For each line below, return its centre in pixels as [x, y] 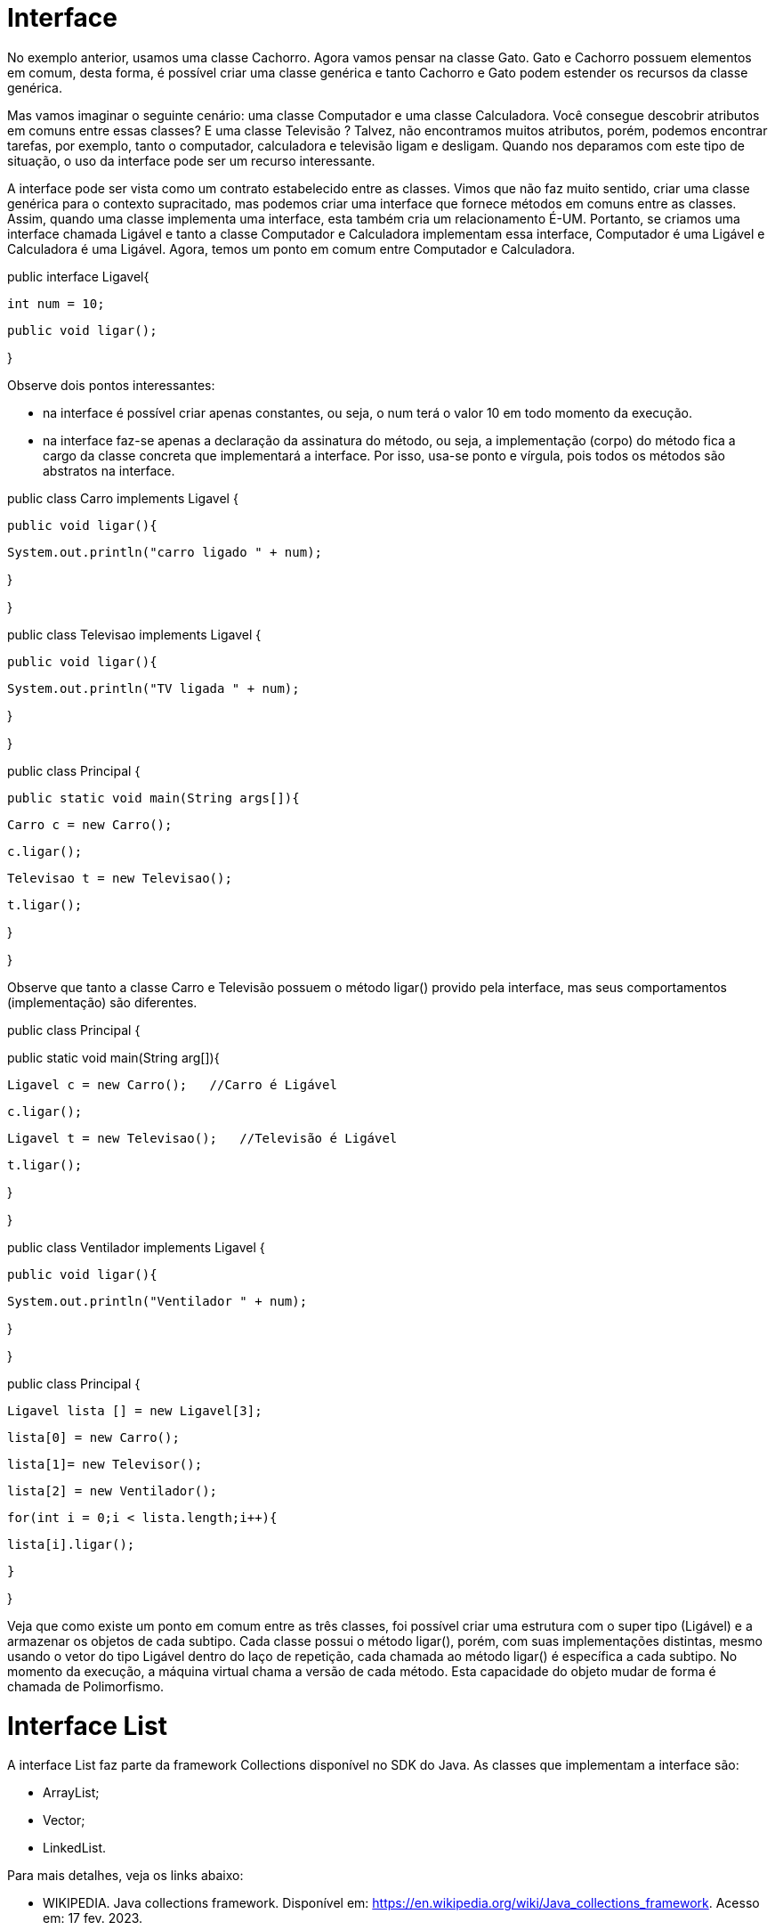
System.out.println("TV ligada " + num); [153, 688]
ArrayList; [71, 1793]
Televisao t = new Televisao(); [120, 878]
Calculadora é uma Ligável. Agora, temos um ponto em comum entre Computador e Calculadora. [291, 248]
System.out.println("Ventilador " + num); [157, 1301]
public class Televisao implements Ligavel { [134, 634]
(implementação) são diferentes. [102, 1002]
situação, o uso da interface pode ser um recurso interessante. [191, 160]
